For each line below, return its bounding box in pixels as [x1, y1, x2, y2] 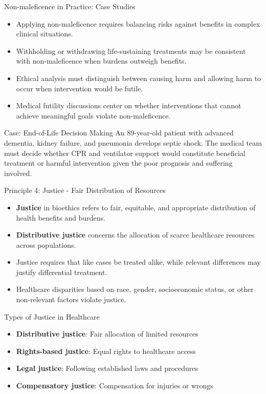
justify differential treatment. [16, 266, 107, 277]
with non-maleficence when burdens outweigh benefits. [16, 55, 187, 66]
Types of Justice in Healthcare [4, 311, 100, 322]
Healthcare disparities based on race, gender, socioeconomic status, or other [16, 284, 254, 294]
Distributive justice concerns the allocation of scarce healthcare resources [16, 229, 255, 240]
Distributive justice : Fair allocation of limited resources [16, 328, 198, 339]
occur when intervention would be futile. [16, 83, 143, 93]
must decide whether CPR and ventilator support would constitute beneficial [4, 147, 246, 158]
